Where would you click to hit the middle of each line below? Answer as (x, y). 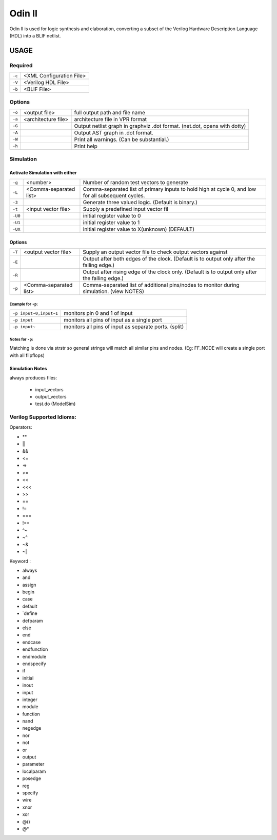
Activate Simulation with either (43, 173)
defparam (33, 621)
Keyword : (20, 561)
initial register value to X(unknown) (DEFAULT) (139, 229)
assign (29, 585)
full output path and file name (110, 112)
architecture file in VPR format (111, 119)
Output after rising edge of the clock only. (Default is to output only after (170, 272)
